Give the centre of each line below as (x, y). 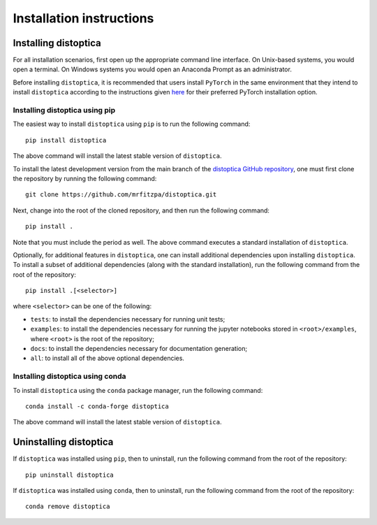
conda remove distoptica (68, 506)
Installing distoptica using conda (69, 376)
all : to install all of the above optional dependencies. (108, 358)
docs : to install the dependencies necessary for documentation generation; (139, 349)
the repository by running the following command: (85, 178)
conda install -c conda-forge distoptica (97, 406)
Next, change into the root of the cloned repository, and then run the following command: (141, 210)
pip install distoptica (66, 140)
